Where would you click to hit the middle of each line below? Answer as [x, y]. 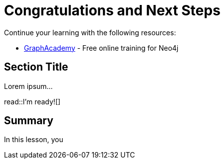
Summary [29, 121]
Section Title [36, 67]
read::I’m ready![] [32, 101]
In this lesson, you [34, 140]
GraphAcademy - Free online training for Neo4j [101, 48]
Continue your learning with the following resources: [90, 32]
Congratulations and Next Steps [112, 10]
